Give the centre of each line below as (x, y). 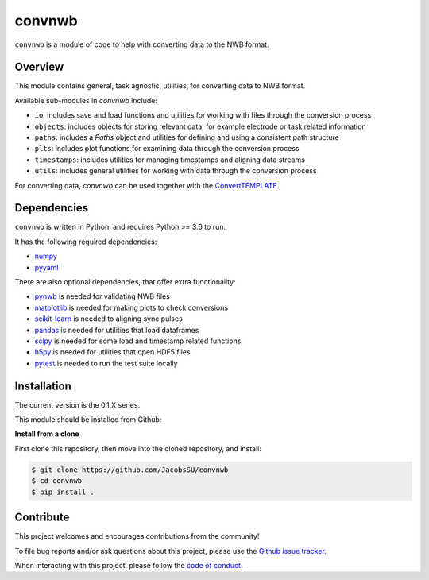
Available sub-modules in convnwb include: (86, 100)
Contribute (42, 518)
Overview (39, 67)
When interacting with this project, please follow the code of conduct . (129, 565)
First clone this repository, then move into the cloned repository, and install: (138, 448)
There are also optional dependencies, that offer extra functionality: (125, 282)
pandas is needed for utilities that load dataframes (117, 330)
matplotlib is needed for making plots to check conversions (131, 307)
